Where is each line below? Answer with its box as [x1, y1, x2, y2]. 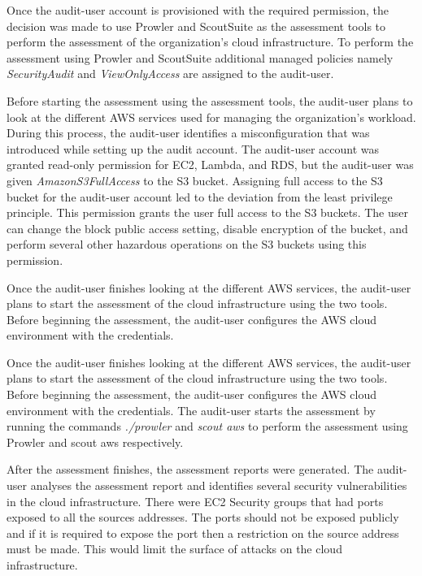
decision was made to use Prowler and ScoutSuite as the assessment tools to [7, 17, 386, 34]
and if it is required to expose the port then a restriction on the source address [7, 524, 399, 541]
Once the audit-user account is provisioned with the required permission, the [7, 2, 389, 18]
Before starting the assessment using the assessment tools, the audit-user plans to [7, 92, 413, 109]
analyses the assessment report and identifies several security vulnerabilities [30, 477, 407, 494]
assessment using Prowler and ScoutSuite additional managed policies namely [7, 49, 394, 66]
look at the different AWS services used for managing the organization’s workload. [7, 108, 416, 125]
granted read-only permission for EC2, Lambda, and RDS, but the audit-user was [7, 156, 414, 173]
